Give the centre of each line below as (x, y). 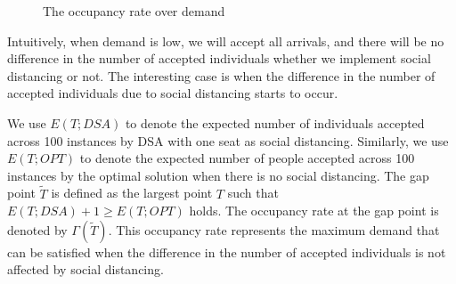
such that (253, 193)
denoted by (37, 229)
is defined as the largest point (132, 193)
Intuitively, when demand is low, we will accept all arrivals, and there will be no (226, 41)
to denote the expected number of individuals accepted (275, 122)
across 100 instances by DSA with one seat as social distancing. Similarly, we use (228, 140)
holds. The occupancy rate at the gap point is (314, 211)
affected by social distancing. (85, 269)
